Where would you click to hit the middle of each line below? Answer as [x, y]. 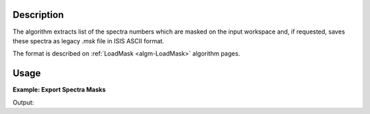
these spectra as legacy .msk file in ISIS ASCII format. [88, 41]
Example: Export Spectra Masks [59, 90]
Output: [23, 102]
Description [38, 15]
